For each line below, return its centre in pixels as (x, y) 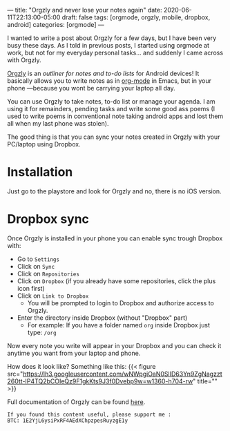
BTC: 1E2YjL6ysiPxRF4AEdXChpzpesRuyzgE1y (68, 421)
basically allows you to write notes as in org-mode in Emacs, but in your (109, 81)
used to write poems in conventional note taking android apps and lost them (115, 116)
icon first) (31, 288)
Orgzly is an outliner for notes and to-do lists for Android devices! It (103, 73)
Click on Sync (36, 266)
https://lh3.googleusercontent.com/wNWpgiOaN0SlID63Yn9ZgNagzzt (123, 374)
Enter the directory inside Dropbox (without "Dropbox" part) (102, 318)
